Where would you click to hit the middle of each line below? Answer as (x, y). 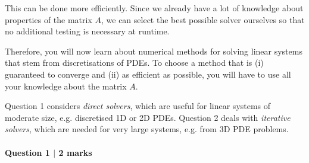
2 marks (75, 152)
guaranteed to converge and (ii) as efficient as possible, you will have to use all (148, 74)
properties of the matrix (49, 19)
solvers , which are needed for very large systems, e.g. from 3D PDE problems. (147, 129)
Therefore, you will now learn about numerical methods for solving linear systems (154, 51)
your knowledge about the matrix (66, 86)
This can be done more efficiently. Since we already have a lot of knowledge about (154, 8)
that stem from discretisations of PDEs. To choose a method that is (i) (134, 63)
